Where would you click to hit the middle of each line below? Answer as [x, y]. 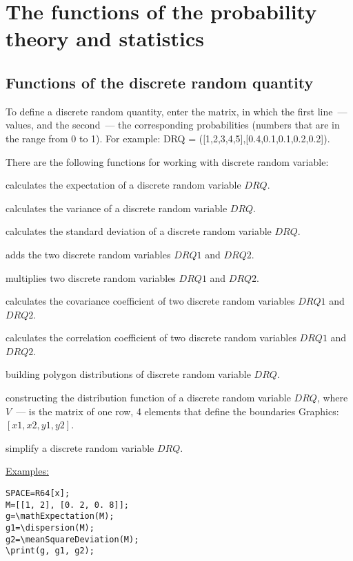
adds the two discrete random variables [88, 254]
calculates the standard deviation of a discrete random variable [139, 231]
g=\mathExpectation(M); [60, 516]
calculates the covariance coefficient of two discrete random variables [150, 301]
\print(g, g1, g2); [50, 551]
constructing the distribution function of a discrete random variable [148, 398]
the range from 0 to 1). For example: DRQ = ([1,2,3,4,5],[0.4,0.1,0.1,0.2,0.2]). [168, 138]
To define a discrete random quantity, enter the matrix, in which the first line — [176, 111]
